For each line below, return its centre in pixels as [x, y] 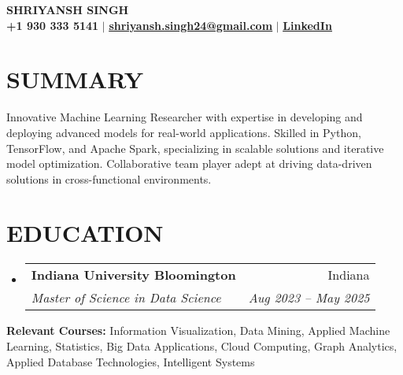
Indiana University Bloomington [133, 275]
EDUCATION [85, 233]
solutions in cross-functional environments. [109, 178]
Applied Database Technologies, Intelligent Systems [131, 361]
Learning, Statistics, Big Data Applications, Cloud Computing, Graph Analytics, [202, 346]
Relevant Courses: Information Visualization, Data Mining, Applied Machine [198, 330]
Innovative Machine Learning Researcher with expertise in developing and [185, 117]
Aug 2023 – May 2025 [309, 298]
